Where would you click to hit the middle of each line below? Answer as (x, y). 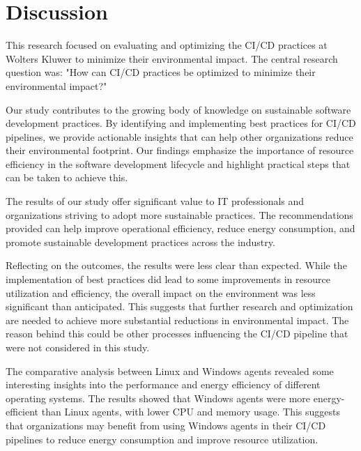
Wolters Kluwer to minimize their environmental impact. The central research (172, 58)
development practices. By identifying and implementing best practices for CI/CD (181, 123)
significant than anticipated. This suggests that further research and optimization (179, 306)
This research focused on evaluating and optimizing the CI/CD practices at (167, 45)
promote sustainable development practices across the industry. (140, 242)
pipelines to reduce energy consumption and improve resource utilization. (162, 439)
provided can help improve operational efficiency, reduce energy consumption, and (180, 228)
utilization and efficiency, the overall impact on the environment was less (161, 292)
